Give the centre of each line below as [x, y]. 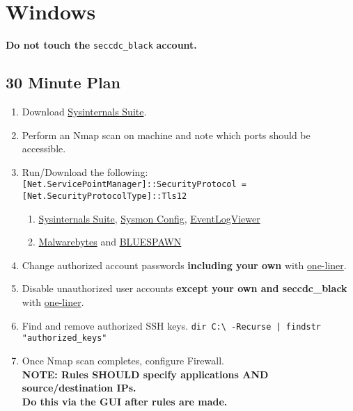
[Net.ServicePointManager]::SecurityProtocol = [134, 185]
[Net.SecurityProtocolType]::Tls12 [104, 196]
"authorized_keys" [64, 338]
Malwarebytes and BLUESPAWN [110, 242]
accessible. [44, 148]
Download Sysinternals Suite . [84, 111]
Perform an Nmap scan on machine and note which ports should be [166, 135]
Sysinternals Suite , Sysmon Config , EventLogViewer [149, 218]
